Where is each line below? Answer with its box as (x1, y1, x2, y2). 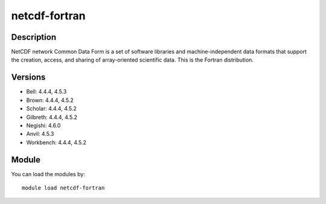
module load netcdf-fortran (22, 185, 105, 191)
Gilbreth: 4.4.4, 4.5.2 (26, 113, 78, 121)
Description (11, 32, 57, 42)
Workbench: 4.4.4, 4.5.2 (26, 139, 87, 146)
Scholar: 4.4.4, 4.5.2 (26, 105, 77, 112)
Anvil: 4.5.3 (26, 130, 54, 138)
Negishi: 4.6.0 (26, 121, 61, 129)
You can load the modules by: (11, 170, 86, 177)
